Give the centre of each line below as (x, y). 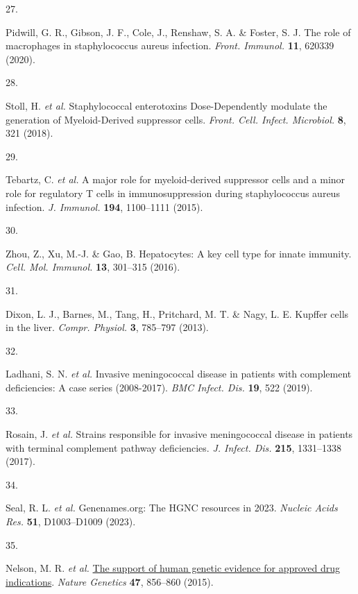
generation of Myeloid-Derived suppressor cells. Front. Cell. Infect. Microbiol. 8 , (176, 119)
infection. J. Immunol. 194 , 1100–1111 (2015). (104, 206)
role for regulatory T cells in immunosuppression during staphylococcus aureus (173, 193)
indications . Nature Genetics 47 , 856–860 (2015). (110, 581)
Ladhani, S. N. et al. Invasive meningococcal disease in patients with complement (179, 374)
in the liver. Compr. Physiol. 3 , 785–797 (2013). (107, 327)
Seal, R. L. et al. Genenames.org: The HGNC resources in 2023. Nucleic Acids (172, 508)
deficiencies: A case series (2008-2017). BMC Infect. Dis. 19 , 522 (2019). (159, 387)
